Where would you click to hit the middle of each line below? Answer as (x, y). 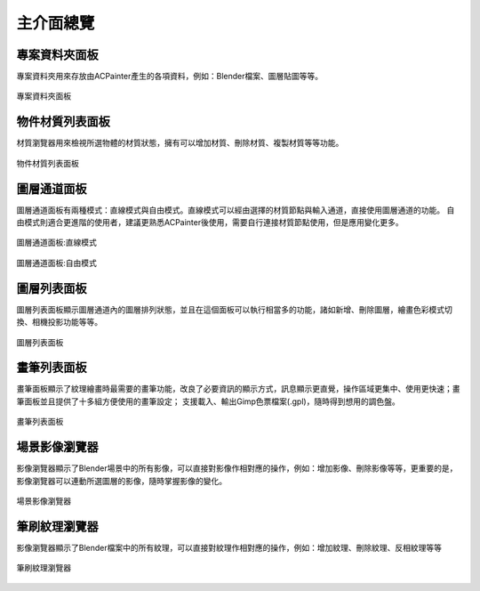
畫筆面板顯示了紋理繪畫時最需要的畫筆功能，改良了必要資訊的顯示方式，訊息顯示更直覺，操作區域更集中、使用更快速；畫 (238, 389)
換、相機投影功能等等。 (59, 322)
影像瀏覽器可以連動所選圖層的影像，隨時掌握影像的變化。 (121, 481)
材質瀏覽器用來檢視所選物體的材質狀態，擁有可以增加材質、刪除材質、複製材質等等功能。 (180, 143)
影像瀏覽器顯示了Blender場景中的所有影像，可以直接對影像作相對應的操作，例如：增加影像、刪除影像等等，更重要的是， (237, 468)
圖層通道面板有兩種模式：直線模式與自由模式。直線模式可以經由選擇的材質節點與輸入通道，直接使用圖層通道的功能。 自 (236, 210)
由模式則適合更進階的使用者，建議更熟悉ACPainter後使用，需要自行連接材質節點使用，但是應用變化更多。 (210, 223)
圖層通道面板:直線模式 (57, 243)
